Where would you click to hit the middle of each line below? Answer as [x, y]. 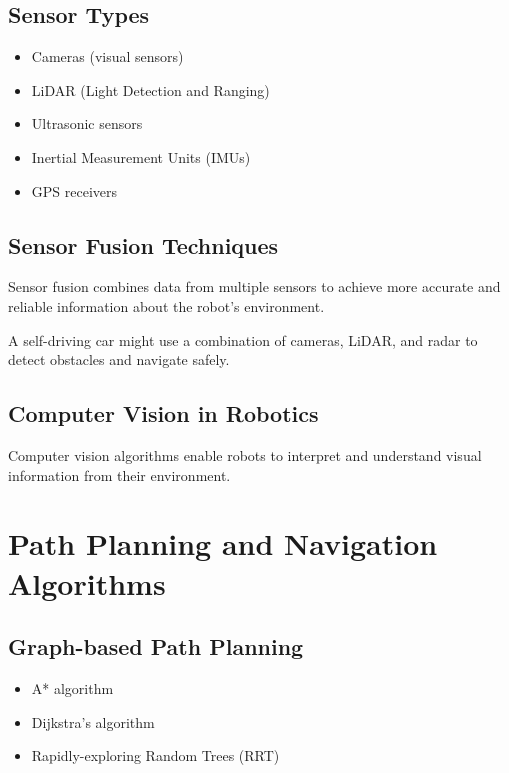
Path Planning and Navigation [223, 543]
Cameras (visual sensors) [107, 56]
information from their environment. [119, 474]
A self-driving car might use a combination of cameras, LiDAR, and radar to [243, 339]
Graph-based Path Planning [156, 646]
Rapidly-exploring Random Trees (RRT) [155, 755]
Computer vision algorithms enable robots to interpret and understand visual [245, 454]
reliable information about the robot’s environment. [166, 305]
